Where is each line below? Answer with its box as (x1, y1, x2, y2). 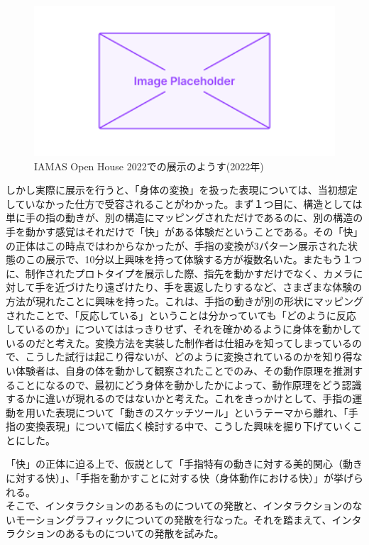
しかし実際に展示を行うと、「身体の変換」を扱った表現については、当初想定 (6, 182, 358, 197)
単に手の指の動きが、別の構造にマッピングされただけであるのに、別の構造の (6, 210, 363, 225)
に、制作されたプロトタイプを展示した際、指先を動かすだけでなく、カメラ (6, 265, 353, 280)
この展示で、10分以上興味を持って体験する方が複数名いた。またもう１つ (25, 252, 363, 267)
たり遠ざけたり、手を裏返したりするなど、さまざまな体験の (84, 280, 363, 294)
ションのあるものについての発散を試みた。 (25, 526, 224, 541)
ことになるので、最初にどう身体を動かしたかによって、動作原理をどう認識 (15, 377, 362, 392)
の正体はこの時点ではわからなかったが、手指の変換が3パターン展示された (6, 238, 348, 253)
